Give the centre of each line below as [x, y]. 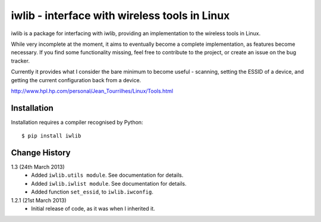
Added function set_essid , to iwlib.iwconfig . [92, 192]
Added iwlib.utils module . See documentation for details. [107, 175]
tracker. [20, 61]
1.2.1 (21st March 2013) [39, 200]
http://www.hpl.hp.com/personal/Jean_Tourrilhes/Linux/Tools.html [92, 91]
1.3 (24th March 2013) [38, 167]
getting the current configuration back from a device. [76, 80]
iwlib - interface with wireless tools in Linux [120, 15]
